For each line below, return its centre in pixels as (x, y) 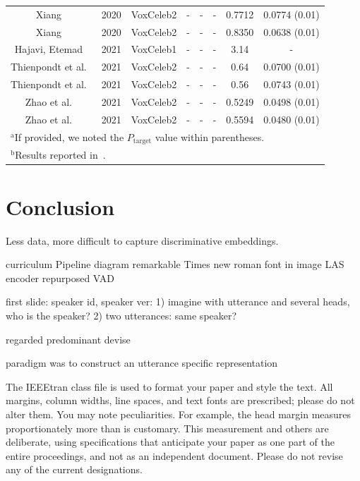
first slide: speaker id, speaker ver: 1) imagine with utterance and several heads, (178, 302)
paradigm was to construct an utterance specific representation (142, 363)
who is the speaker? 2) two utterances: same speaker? (121, 315)
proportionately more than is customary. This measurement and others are (167, 428)
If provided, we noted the (69, 136)
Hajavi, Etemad (48, 49)
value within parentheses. (210, 136)
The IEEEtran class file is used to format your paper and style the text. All (169, 386)
